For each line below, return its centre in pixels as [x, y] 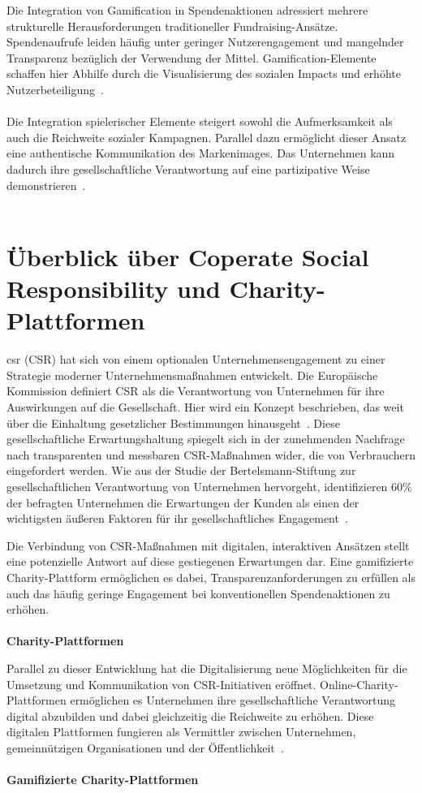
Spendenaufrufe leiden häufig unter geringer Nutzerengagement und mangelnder [205, 42]
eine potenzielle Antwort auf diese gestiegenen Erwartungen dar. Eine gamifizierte [210, 561]
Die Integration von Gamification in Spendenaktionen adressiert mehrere [187, 10]
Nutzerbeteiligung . [55, 89]
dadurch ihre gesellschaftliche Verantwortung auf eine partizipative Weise [188, 168]
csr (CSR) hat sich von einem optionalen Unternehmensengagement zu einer [196, 359]
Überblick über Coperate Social [188, 256]
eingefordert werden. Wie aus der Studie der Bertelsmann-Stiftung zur [181, 470]
